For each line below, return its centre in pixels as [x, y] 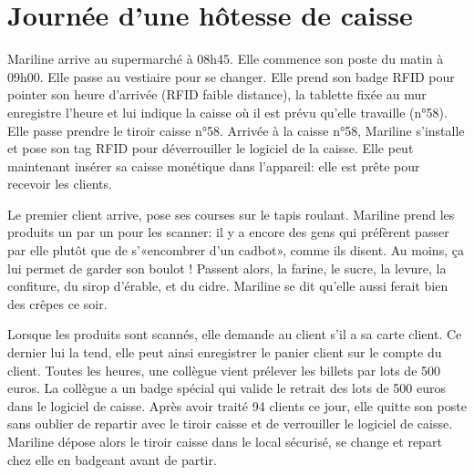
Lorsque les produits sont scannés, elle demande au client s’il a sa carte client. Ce [235, 334]
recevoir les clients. [60, 184]
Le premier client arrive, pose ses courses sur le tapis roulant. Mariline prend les [231, 214]
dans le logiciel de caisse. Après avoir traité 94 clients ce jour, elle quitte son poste [237, 405]
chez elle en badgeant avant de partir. [112, 459]
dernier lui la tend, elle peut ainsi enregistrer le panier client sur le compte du [225, 352]
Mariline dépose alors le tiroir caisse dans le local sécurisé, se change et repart [225, 441]
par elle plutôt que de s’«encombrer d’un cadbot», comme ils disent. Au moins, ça [236, 250]
